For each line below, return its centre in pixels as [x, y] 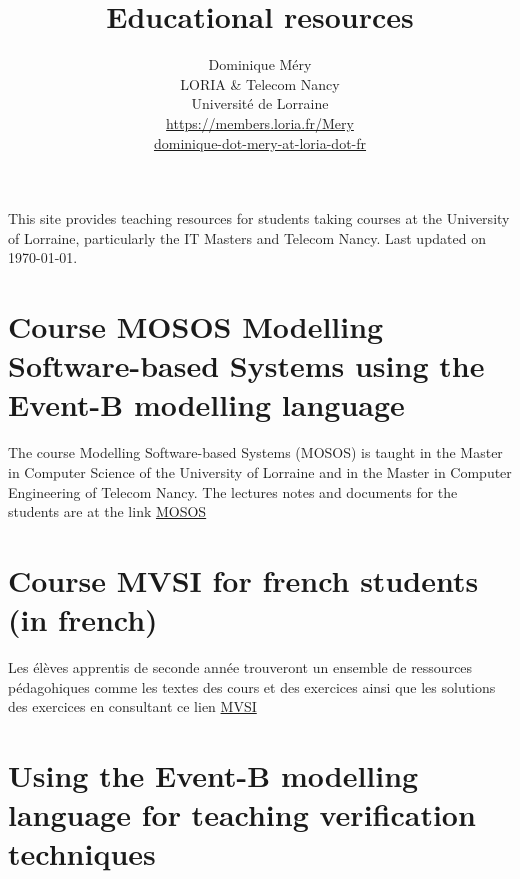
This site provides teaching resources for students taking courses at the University [259, 218]
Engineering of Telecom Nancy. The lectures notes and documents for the [233, 491]
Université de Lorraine [260, 103]
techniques [82, 853]
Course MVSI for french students [243, 579]
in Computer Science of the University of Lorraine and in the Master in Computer [260, 471]
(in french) [83, 619]
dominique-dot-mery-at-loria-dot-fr [260, 142]
